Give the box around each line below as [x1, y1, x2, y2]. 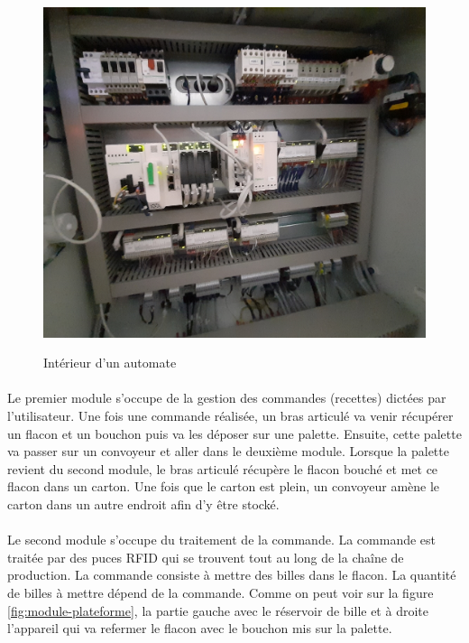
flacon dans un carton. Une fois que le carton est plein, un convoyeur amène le [7, 477, 440, 496]
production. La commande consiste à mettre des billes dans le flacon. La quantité [7, 565, 456, 584]
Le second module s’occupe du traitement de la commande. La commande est [7, 530, 437, 549]
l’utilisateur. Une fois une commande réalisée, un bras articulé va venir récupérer [7, 405, 454, 424]
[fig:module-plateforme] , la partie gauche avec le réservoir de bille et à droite [7, 601, 428, 620]
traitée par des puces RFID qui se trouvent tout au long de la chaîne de [7, 547, 404, 566]
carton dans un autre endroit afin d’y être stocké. [7, 494, 280, 513]
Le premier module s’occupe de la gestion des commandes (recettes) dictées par [7, 388, 446, 407]
